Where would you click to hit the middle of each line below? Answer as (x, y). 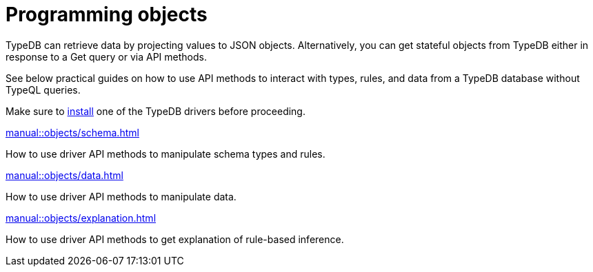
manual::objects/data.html (64, 175)
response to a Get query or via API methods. (106, 56)
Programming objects (107, 14)
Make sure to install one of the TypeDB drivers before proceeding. (155, 111)
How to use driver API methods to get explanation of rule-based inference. (175, 239)
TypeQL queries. (43, 90)
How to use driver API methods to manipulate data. (121, 196)
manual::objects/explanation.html (81, 218)
